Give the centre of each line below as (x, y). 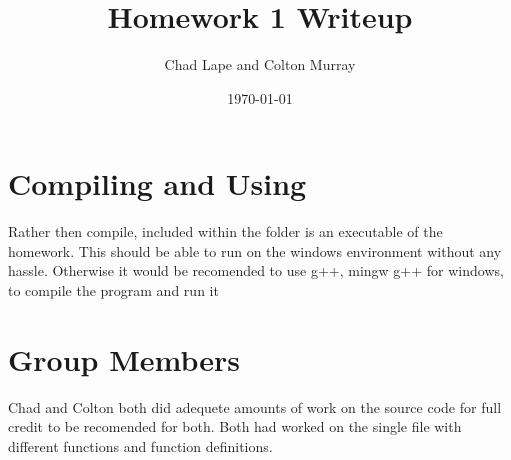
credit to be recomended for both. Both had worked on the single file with (235, 426)
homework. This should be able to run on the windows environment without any (255, 250)
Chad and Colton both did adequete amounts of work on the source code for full (255, 406)
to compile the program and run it (113, 290)
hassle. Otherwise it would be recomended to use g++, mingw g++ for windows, (256, 270)
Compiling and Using (157, 183)
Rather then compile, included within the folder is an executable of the (225, 231)
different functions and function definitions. (140, 445)
